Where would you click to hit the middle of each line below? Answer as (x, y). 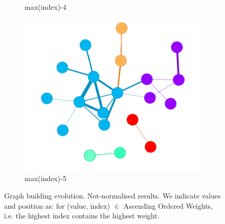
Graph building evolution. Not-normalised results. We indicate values (112, 196)
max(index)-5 (46, 178)
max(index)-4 (46, 7)
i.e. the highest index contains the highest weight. (82, 216)
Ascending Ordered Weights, (168, 205)
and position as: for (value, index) (57, 205)
